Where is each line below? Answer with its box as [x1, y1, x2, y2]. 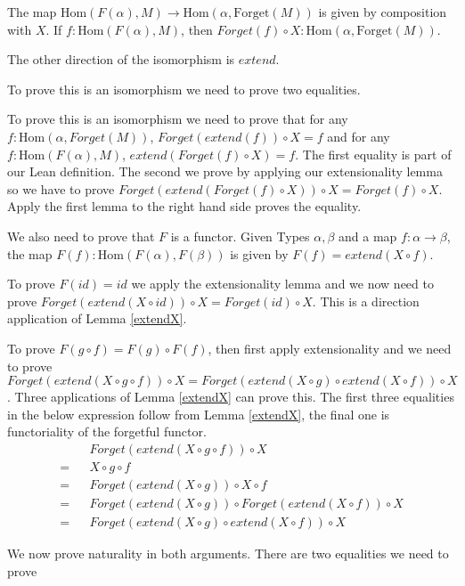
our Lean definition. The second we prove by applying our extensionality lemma [7, 162, 443, 181]
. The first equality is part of [295, 144, 452, 163]
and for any [327, 126, 390, 145]
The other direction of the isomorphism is [7, 50, 235, 69]
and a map [339, 226, 397, 245]
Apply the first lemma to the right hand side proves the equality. [7, 197, 362, 216]
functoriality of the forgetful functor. [7, 422, 207, 441]
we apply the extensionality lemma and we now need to [131, 274, 434, 293]
